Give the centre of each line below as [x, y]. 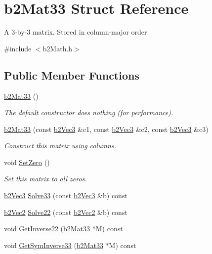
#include [18, 48]
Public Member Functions [72, 75]
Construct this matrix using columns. [60, 146]
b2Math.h [58, 48]
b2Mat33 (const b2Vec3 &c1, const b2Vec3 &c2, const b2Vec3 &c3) [106, 129]
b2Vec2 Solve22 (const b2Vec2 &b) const [66, 212]
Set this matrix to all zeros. [45, 179]
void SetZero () [27, 162]
